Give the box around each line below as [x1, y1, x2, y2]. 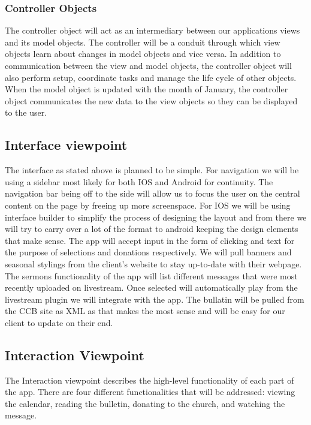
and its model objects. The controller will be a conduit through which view [5, 35, 280, 48]
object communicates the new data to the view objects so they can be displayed [5, 94, 298, 107]
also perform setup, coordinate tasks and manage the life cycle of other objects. [5, 71, 297, 83]
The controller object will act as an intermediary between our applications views [5, 24, 300, 37]
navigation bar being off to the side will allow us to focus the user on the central [5, 187, 300, 200]
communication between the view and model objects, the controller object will [5, 59, 292, 71]
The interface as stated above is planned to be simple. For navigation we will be [5, 164, 299, 176]
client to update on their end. [5, 316, 113, 328]
